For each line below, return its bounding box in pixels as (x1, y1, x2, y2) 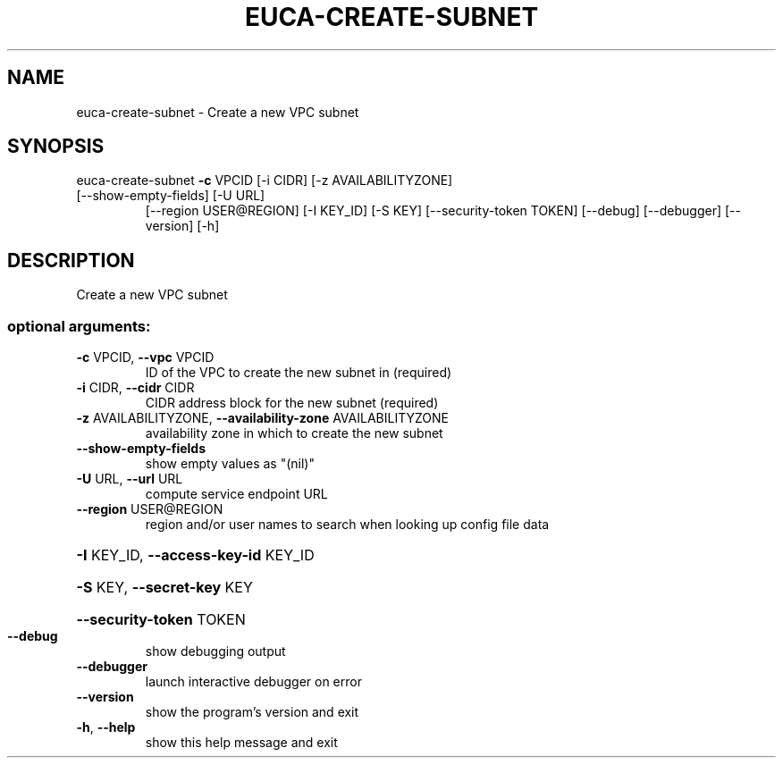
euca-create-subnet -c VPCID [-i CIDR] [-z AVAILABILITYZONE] (76, 172, 453, 189)
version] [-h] (145, 218, 220, 234)
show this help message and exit (145, 735, 338, 751)
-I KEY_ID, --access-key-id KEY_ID (76, 546, 315, 565)
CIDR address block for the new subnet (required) (145, 395, 439, 411)
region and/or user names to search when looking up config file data (145, 517, 550, 533)
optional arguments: (7, 316, 151, 335)
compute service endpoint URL (145, 486, 328, 502)
